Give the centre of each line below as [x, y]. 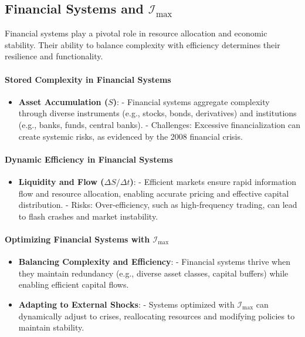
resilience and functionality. [54, 56]
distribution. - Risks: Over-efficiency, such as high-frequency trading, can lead [158, 205]
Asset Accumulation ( [63, 101]
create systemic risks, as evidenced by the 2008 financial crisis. [131, 136]
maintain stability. [51, 327]
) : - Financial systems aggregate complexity [191, 101]
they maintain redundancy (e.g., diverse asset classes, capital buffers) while [153, 273]
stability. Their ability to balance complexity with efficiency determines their [143, 44]
